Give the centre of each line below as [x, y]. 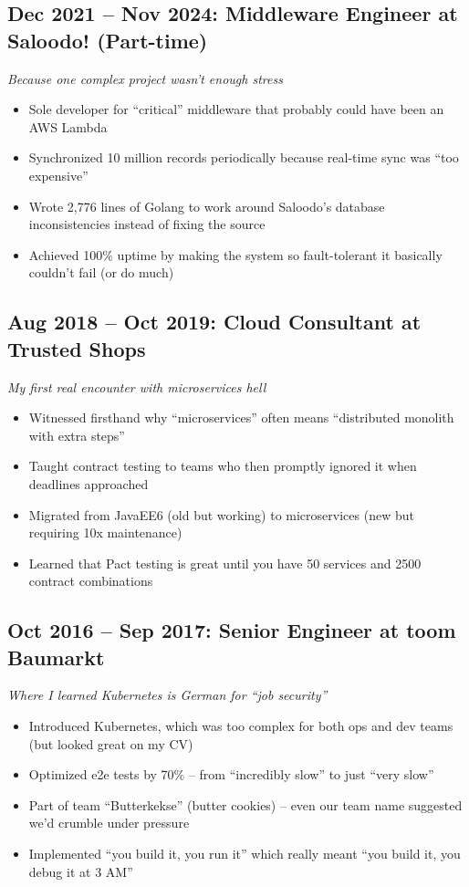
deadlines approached [89, 483]
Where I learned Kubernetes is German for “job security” [167, 695]
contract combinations [91, 581]
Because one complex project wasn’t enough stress [145, 78]
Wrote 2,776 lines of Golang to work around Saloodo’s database [207, 206]
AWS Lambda [68, 126]
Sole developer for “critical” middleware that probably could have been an [236, 109]
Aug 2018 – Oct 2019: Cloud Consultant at [214, 322]
